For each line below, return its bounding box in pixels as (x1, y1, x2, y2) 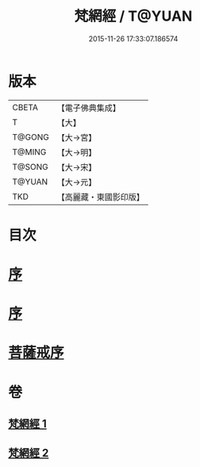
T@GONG (12, 132, 49, 143)
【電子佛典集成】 (56, 102, 121, 113)
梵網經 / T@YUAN (74, 7, 193, 25)
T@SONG (12, 161, 49, 172)
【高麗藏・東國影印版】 (56, 191, 144, 202)
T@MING (12, 146, 47, 157)
